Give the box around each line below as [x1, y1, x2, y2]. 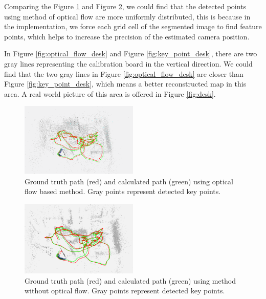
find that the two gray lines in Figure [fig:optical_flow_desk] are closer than [4, 68, 243, 79]
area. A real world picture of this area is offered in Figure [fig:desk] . [4, 88, 216, 99]
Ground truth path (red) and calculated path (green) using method [25, 275, 236, 286]
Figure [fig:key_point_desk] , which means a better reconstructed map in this [4, 78, 247, 89]
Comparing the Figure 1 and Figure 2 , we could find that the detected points [4, 1, 247, 11]
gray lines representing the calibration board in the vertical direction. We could [4, 58, 253, 69]
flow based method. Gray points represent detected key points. [25, 186, 221, 197]
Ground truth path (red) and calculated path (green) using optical [25, 176, 233, 186]
